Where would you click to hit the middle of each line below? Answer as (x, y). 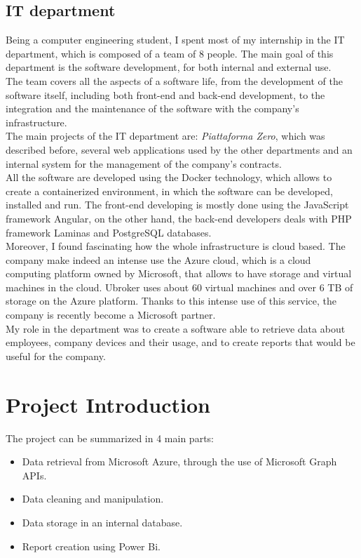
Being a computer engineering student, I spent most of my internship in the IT (175, 40)
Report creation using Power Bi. (91, 546)
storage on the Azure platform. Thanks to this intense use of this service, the (171, 301)
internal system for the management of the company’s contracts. (144, 163)
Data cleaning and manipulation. (93, 499)
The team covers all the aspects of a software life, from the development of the (175, 80)
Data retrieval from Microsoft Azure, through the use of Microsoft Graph (179, 461)
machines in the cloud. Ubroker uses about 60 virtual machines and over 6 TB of (179, 287)
